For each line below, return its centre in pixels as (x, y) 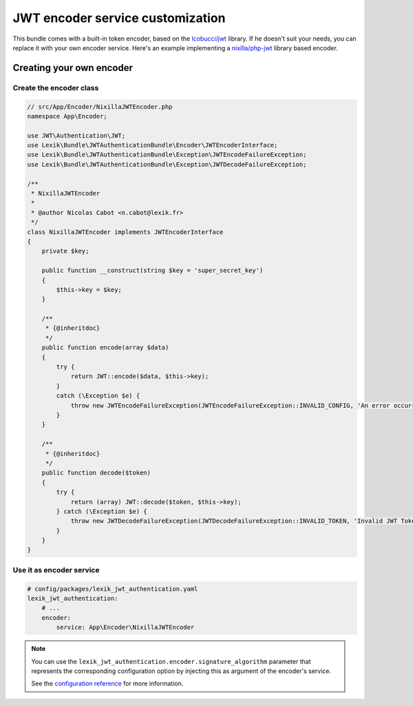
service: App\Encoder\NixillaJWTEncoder (125, 627)
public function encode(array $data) (105, 347)
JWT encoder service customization (119, 18)
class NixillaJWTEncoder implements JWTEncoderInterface (125, 232)
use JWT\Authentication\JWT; (76, 135)
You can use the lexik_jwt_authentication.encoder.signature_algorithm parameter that (171, 661)
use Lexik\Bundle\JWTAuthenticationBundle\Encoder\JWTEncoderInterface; (152, 145)
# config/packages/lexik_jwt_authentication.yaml (113, 589)
